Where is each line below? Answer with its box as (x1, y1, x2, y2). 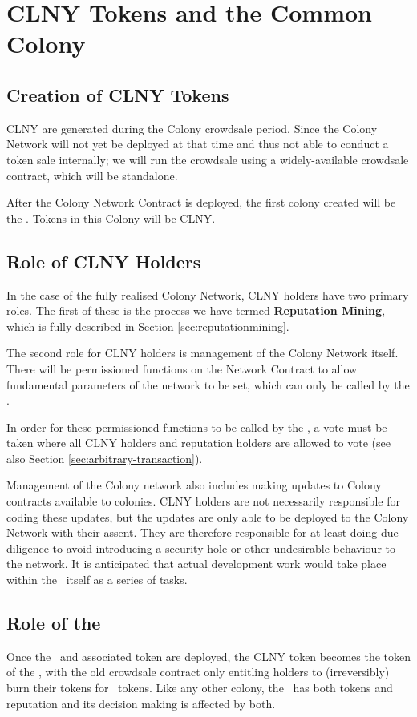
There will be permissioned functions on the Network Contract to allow (6, 360, 358, 377)
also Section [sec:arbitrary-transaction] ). (6, 449, 203, 466)
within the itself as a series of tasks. (6, 571, 188, 588)
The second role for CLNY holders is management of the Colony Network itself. (6, 344, 399, 361)
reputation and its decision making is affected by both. (6, 695, 276, 711)
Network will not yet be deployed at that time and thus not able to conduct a (6, 135, 389, 152)
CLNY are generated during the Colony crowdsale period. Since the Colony (6, 119, 378, 136)
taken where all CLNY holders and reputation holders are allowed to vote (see (6, 434, 391, 451)
